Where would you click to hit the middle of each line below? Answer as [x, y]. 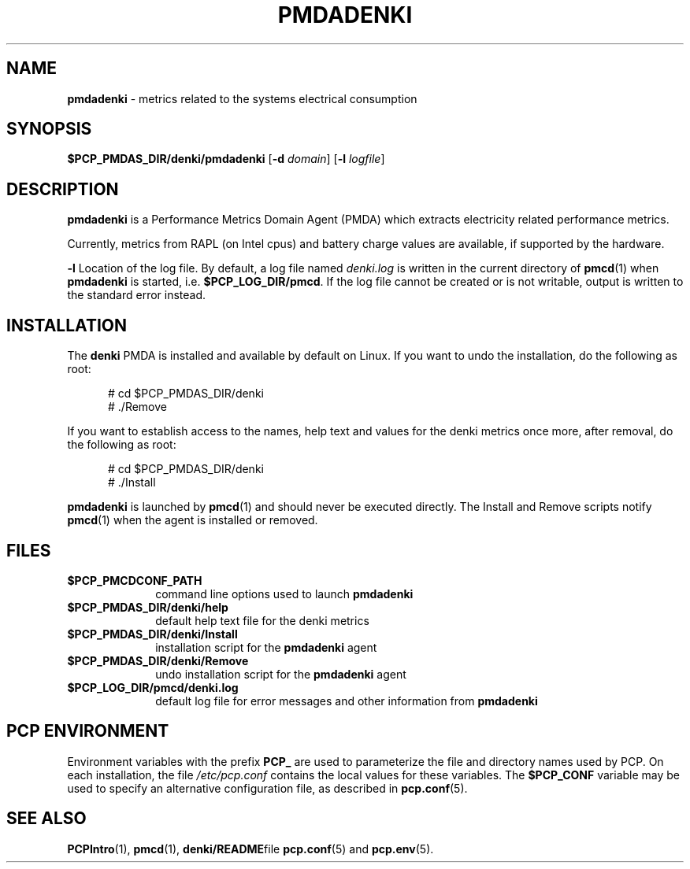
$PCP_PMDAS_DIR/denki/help [148, 607]
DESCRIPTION [63, 189]
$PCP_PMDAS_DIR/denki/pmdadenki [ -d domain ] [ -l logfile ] [226, 159]
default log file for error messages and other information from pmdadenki [347, 701]
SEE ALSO [46, 819]
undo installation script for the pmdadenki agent [281, 674]
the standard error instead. [137, 295]
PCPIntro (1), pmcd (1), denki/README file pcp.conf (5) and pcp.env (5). [250, 849]
